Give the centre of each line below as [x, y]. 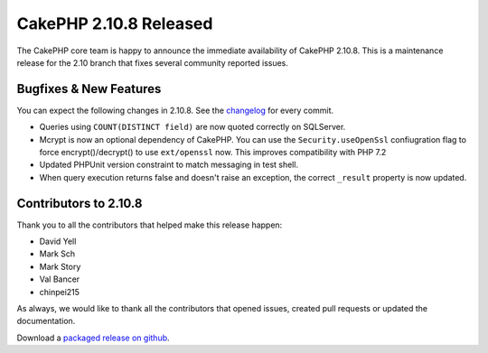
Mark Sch [57, 254]
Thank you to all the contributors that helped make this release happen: [150, 225]
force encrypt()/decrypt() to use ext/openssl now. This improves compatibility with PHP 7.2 [213, 153]
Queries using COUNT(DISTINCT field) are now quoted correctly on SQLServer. [192, 127]
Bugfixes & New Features [89, 89]
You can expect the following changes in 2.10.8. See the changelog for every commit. [175, 110]
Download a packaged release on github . [94, 338]
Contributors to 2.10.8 [80, 203]
